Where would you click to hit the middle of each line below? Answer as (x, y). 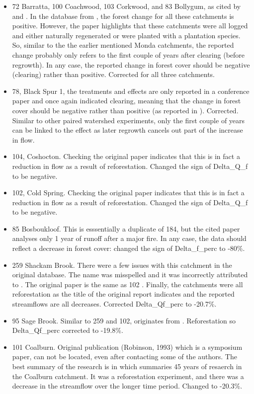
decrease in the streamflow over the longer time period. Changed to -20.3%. (127, 386)
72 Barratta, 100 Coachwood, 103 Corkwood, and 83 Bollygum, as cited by (127, 6)
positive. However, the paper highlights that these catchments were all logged (130, 26)
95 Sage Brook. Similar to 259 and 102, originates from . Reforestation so (124, 320)
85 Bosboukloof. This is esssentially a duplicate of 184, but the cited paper (126, 228)
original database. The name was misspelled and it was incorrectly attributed (130, 275)
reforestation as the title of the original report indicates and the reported (123, 294)
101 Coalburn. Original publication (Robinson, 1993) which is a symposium (127, 347)
